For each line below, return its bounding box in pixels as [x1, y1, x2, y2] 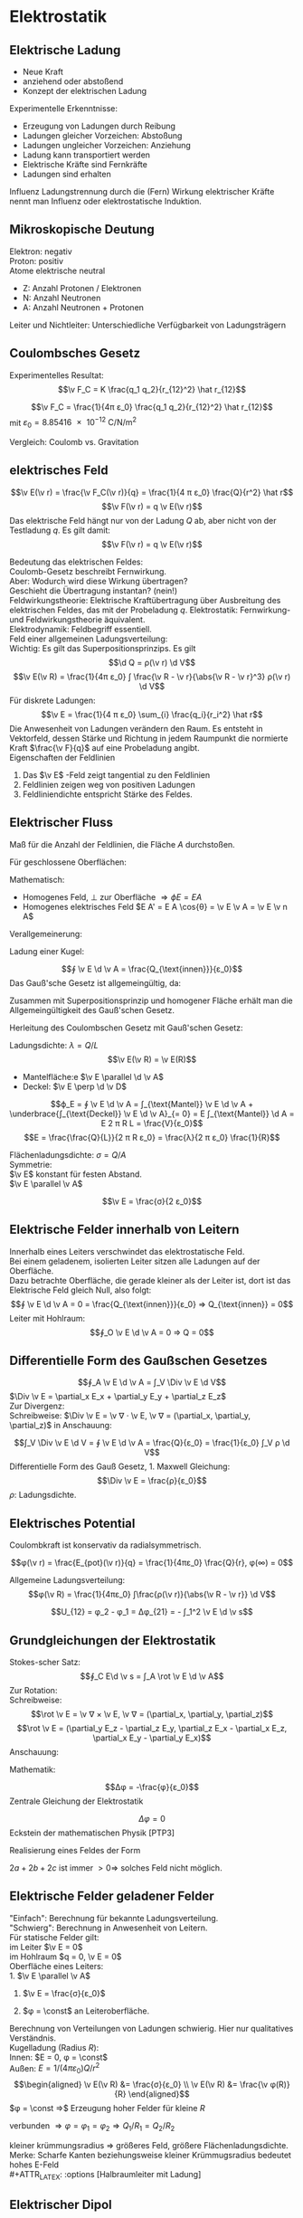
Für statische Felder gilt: [9, 1931, 99, 1942]
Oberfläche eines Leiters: [9, 1960, 104, 1971]
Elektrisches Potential [9, 1515, 136, 1531]
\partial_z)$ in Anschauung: [9, 1420, 112, 1431]
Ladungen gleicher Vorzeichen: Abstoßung [22, 130, 183, 141]
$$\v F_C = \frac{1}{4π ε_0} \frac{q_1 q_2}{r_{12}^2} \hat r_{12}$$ [31, 401, 273, 412]
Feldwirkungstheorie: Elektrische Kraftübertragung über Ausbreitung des [9, 594, 281, 605]
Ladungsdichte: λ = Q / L [9, 1039, 99, 1050]
